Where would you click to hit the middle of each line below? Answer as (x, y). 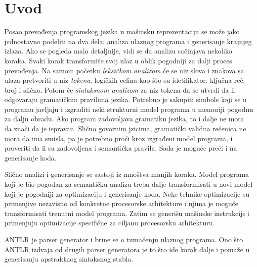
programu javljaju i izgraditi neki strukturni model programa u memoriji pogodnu (129, 109)
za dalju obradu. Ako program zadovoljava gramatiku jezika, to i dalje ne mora (124, 119)
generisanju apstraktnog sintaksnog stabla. (69, 259)
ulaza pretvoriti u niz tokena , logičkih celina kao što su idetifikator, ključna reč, (125, 80)
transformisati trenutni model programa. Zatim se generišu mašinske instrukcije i (127, 213)
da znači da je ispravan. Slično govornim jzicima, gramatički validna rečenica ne (125, 129)
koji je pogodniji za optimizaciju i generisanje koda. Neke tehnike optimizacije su (127, 193)
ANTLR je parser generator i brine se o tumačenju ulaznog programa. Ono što (124, 239)
